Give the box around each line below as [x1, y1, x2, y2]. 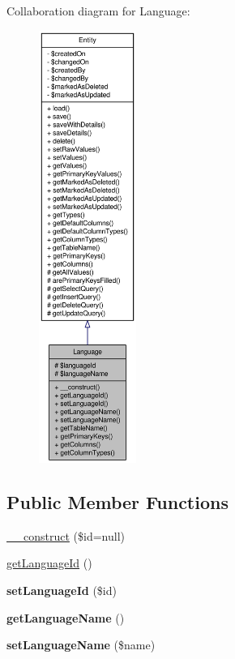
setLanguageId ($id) [6, 581, 117, 598]
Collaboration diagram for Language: [6, 2, 190, 19]
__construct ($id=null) [6, 527, 125, 544]
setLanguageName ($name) [6, 636, 156, 653]
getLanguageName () [6, 609, 125, 626]
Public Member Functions [6, 489, 229, 514]
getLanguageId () [6, 554, 92, 571]
